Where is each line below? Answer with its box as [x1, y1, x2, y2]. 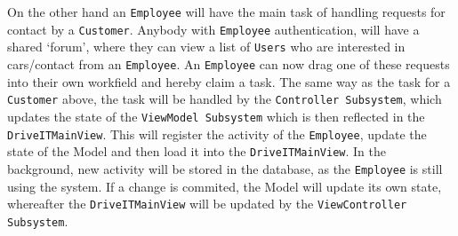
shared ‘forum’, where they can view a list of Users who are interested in [7, 37, 406, 56]
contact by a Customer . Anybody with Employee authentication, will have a [7, 20, 420, 38]
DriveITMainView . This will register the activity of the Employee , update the [7, 124, 427, 143]
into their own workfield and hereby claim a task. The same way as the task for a [7, 72, 451, 90]
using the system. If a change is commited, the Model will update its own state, [7, 177, 442, 195]
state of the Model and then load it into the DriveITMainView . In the [7, 142, 386, 161]
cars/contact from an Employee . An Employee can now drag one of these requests [7, 54, 450, 73]
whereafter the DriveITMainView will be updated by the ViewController [7, 194, 407, 213]
